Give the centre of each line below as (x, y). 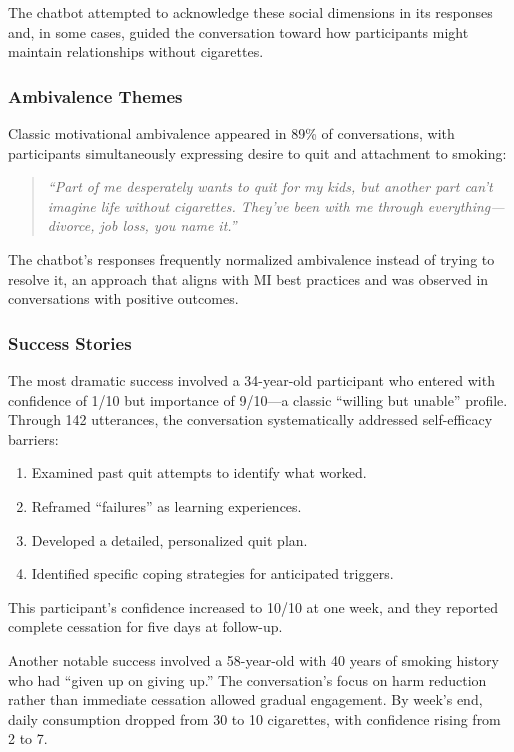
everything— (466, 205)
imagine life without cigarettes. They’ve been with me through (235, 205)
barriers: (33, 438)
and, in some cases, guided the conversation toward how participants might (238, 31)
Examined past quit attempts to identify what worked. (199, 472)
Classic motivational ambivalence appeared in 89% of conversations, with (231, 133)
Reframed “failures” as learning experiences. (166, 505)
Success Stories (70, 342)
